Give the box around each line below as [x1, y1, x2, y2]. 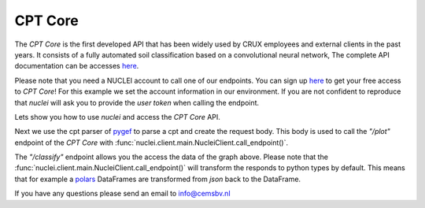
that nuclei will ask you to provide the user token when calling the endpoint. [14, 98, 260, 107]
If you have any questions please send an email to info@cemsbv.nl [14, 189, 231, 199]
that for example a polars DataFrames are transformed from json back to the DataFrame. [14, 174, 301, 184]
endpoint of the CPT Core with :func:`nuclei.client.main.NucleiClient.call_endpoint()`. [14, 138, 289, 147]
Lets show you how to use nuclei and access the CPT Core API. [14, 112, 220, 121]
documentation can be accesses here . [14, 61, 139, 71]
